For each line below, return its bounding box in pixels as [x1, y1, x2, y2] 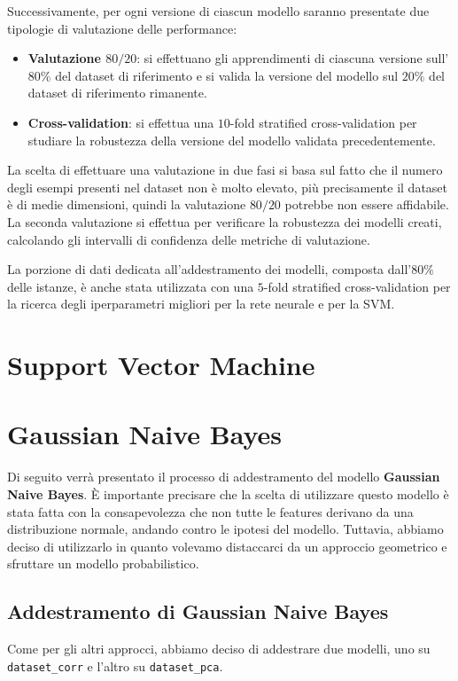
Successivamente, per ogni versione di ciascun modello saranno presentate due [7, 2, 430, 20]
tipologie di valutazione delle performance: [7, 19, 237, 37]
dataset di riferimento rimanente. [27, 83, 207, 102]
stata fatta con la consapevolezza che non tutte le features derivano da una [7, 502, 414, 521]
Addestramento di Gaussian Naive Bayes [7, 598, 389, 625]
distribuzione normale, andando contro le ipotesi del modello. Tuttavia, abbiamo [7, 520, 444, 538]
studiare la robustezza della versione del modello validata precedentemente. [27, 130, 436, 149]
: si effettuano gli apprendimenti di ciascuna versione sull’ [136, 49, 449, 67]
